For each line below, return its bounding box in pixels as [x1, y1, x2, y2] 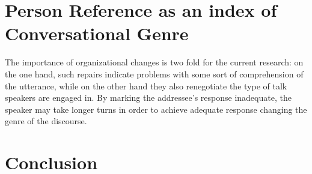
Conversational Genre [5, 21, 189, 46]
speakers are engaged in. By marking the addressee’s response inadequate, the [5, 91, 292, 104]
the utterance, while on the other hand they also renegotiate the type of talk [5, 79, 287, 92]
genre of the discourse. [5, 115, 87, 127]
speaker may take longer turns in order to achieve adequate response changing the [5, 103, 307, 115]
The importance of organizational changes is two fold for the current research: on [5, 56, 304, 68]
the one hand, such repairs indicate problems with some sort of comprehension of [5, 67, 304, 80]
